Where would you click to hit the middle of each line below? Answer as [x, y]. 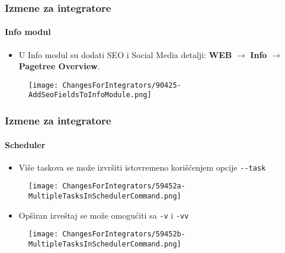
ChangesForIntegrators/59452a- [124, 186]
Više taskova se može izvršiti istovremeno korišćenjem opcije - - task [142, 167]
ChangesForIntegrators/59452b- [124, 234]
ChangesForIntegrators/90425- [122, 85]
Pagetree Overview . [59, 66]
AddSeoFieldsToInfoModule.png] [90, 95]
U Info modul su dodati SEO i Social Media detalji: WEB [125, 54]
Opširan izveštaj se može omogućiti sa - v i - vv [104, 215]
